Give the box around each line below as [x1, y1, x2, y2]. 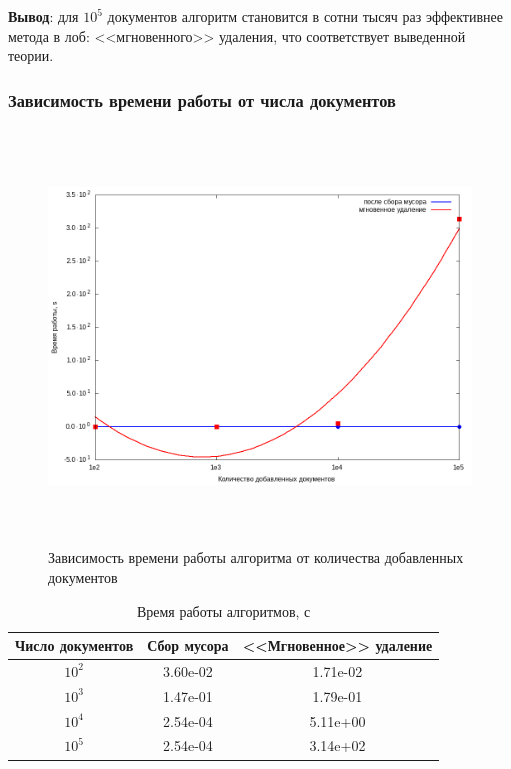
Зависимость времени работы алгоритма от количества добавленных [48, 547, 464, 568]
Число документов [15, 635, 134, 656]
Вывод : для [8, 6, 79, 26]
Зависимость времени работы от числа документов [8, 87, 396, 112]
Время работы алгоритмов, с [136, 600, 311, 621]
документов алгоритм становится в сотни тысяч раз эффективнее [107, 6, 503, 26]
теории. [8, 45, 54, 66]
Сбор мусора [147, 635, 229, 656]
